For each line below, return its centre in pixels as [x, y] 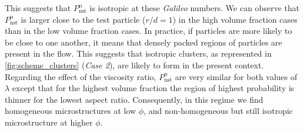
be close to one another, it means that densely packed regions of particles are [143, 42]
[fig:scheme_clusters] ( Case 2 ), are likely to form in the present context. [134, 65]
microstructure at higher [49, 122]
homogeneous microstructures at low [71, 111]
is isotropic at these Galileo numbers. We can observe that [195, 8]
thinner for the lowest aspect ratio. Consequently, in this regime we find [134, 99]
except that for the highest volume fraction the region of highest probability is [153, 88]
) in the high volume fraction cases [235, 19]
